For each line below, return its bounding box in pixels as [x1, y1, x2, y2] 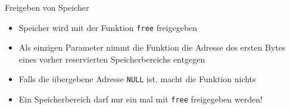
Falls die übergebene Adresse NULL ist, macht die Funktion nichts [18, 73, 256, 85]
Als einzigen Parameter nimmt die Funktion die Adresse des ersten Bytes [18, 41, 286, 54]
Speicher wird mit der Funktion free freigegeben [18, 21, 198, 33]
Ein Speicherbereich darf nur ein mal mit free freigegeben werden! [18, 93, 263, 105]
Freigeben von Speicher [5, 1, 89, 13]
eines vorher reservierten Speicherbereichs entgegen [18, 52, 205, 65]
